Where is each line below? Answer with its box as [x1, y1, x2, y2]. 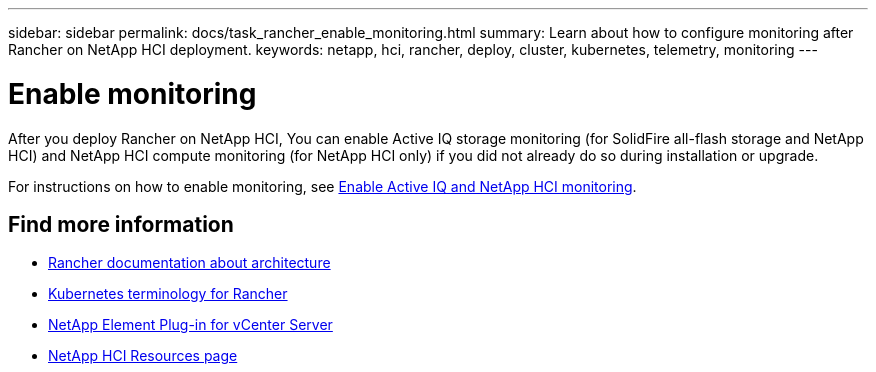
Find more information [8, 211, 234, 237]
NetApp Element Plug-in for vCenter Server [48, 316, 333, 334]
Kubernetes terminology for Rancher [48, 285, 288, 303]
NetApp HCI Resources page [48, 347, 238, 365]
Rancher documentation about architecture [48, 254, 331, 272]
